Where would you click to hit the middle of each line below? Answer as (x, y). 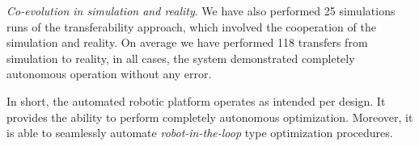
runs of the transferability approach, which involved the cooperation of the (191, 26)
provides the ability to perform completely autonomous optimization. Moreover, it (210, 117)
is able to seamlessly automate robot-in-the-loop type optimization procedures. (200, 133)
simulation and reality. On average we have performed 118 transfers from (187, 42)
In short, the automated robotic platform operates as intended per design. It (196, 100)
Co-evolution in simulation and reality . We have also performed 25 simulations (201, 10)
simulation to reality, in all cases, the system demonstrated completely (181, 58)
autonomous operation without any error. (109, 74)
